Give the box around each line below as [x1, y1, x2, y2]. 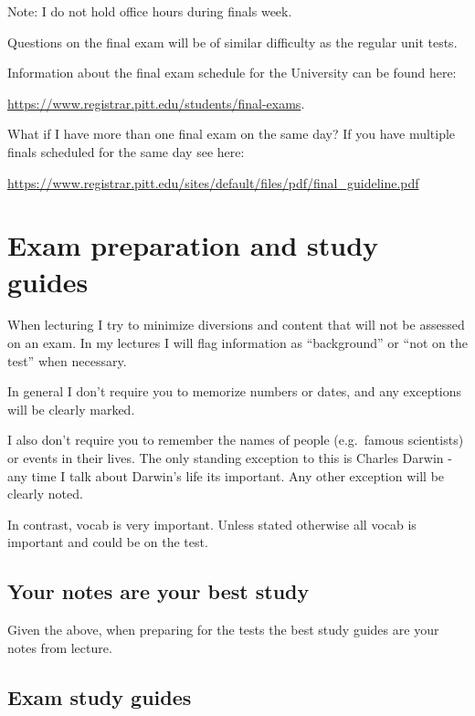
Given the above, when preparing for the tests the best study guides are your [7, 620, 439, 639]
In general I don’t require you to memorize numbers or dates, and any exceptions [7, 382, 462, 401]
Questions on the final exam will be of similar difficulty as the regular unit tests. [7, 32, 458, 51]
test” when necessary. [7, 351, 127, 370]
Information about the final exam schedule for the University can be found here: [7, 63, 457, 82]
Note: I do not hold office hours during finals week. [7, 2, 292, 20]
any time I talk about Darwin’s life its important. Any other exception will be [7, 466, 445, 485]
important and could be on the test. [7, 532, 208, 552]
